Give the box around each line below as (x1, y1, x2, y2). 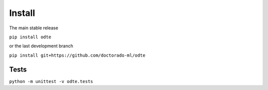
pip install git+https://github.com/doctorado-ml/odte (9, 52, 146, 58)
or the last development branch (9, 43, 73, 49)
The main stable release (9, 25, 59, 31)
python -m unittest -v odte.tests (9, 79, 93, 84)
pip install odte (9, 34, 52, 40)
